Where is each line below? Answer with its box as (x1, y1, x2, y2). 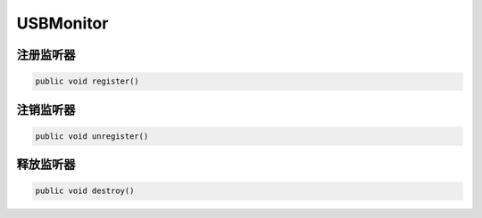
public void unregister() (35, 131, 149, 141)
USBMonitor (16, 13, 109, 33)
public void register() (35, 77, 140, 86)
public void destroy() (35, 186, 135, 196)
